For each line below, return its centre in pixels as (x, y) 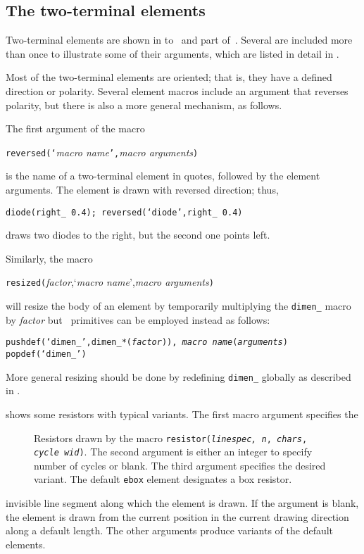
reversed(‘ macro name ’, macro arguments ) (102, 152)
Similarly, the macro (49, 258)
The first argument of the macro (75, 128)
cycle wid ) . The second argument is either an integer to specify (173, 452)
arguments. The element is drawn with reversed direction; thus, (142, 190)
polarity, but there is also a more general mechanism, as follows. (144, 105)
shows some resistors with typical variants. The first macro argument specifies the (182, 414)
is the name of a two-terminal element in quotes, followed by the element (163, 176)
